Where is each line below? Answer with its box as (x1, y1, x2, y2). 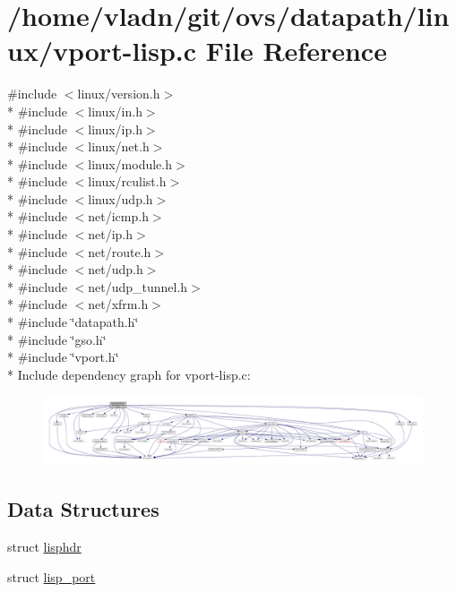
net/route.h (88, 242, 151, 261)
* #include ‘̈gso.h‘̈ (7, 330, 107, 348)
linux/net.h (88, 137, 150, 156)
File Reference (205, 32, 387, 69)
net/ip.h (88, 225, 133, 244)
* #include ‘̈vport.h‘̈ (7, 347, 119, 366)
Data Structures (7, 495, 159, 523)
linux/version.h (77, 84, 160, 103)
